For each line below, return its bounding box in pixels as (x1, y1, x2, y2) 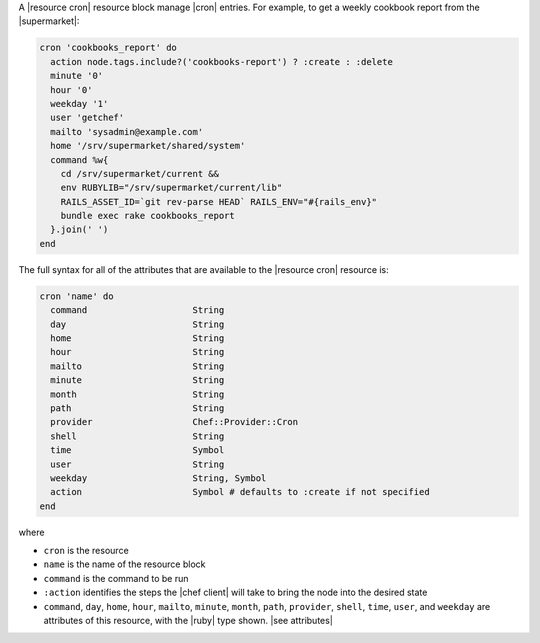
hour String (50, 346, 225, 358)
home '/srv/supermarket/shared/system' (50, 140, 246, 152)
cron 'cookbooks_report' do (39, 42, 177, 54)
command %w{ (50, 154, 109, 165)
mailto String (50, 360, 225, 372)
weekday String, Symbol (50, 472, 267, 484)
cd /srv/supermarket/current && (60, 168, 220, 179)
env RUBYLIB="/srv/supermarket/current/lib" (60, 182, 283, 194)
